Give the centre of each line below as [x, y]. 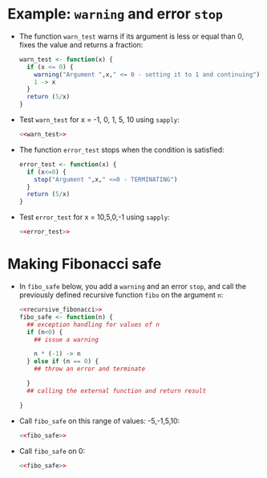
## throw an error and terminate [90, 369]
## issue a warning [67, 339]
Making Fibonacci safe [85, 264]
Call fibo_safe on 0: [52, 451]
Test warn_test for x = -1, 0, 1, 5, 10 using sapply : [99, 120]
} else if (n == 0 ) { [63, 362]
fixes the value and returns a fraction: [81, 44]
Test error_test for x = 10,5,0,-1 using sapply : [94, 217]
